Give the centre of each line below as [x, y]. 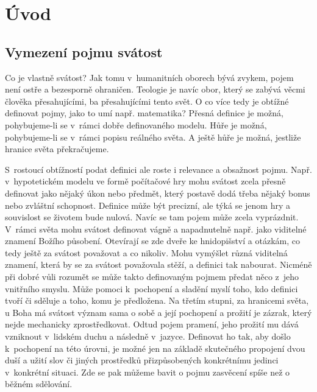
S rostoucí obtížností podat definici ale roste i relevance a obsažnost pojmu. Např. [158, 169]
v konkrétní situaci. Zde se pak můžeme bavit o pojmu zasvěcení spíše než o [148, 372]
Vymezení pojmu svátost [84, 51]
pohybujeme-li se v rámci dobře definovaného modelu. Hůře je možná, [136, 124]
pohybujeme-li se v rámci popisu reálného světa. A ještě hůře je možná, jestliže [153, 137]
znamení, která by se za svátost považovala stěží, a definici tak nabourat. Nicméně [158, 264]
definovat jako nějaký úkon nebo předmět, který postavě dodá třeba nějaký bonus [158, 193]
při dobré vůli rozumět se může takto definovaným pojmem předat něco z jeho [152, 277]
